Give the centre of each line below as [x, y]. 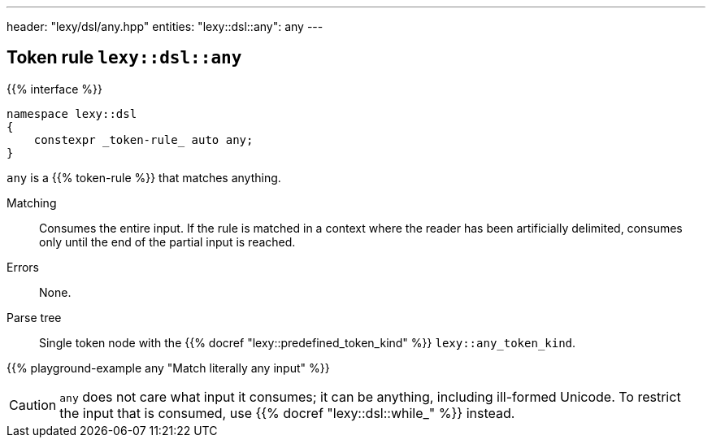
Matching [32, 202]
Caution [33, 405]
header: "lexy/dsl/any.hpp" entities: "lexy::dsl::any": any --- [165, 26]
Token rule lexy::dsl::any [124, 58]
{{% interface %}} [54, 89]
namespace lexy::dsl [72, 113]
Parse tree [34, 317]
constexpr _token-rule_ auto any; [143, 139]
